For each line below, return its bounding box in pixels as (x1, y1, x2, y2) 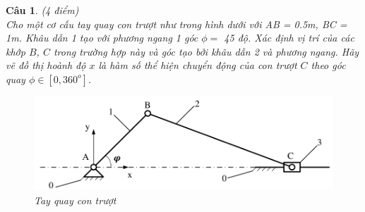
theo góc (311, 58, 346, 73)
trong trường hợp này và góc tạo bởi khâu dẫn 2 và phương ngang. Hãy (53, 44, 359, 58)
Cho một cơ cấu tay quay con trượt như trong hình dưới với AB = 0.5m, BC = (6, 16, 347, 31)
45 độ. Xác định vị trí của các (224, 30, 354, 45)
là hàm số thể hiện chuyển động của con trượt (98, 58, 297, 73)
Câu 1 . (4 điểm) (6, 3, 79, 17)
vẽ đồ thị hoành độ (6, 58, 86, 73)
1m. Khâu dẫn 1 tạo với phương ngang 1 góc (6, 30, 198, 45)
